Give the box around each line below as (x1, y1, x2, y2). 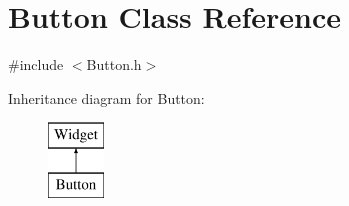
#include (8, 54, 64, 75)
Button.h (86, 54, 142, 75)
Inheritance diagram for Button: (8, 87, 205, 108)
